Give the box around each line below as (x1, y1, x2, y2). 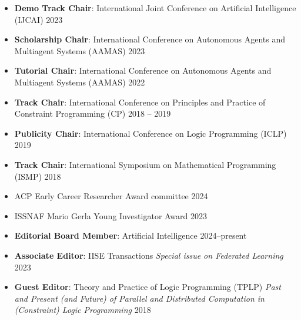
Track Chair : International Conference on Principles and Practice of (14, 95, 266, 108)
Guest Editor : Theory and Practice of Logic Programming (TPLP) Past (14, 281, 281, 293)
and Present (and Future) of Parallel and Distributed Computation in (14, 292, 265, 304)
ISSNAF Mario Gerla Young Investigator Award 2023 (14, 209, 208, 222)
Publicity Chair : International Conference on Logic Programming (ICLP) (14, 127, 287, 139)
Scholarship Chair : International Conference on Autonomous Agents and (14, 33, 286, 45)
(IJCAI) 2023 (14, 13, 63, 25)
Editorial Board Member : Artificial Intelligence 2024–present (14, 229, 247, 242)
